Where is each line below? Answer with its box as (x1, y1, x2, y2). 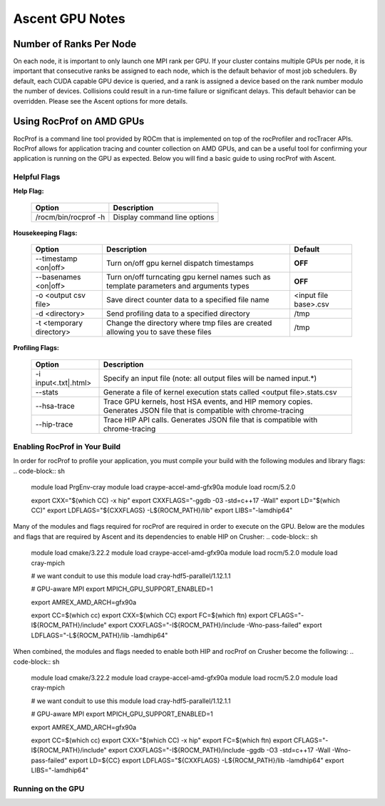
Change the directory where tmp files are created (106, 318, 272, 328)
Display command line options (113, 212, 215, 222)
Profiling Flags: (13, 344, 60, 352)
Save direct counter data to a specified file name (106, 295, 270, 305)
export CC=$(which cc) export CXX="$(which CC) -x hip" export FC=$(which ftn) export (31, 736, 292, 745)
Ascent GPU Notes (13, 11, 125, 26)
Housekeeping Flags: (13, 229, 78, 237)
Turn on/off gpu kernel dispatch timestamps (106, 258, 255, 268)
